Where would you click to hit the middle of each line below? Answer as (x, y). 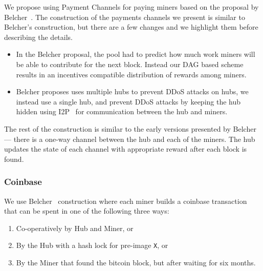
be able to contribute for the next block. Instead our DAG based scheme (130, 64)
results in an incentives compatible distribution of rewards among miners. (131, 74)
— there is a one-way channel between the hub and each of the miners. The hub (130, 139)
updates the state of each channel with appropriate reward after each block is (126, 149)
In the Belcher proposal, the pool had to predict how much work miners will (136, 54)
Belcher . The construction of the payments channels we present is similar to (125, 17)
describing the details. (38, 37)
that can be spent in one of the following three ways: (87, 211)
